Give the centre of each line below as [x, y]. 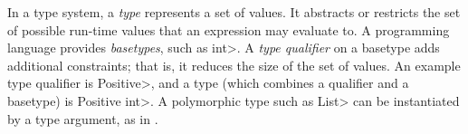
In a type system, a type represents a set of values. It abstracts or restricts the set [234, 12]
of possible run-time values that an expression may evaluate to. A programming [229, 29]
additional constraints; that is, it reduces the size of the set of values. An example [234, 65]
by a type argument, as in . [83, 118]
